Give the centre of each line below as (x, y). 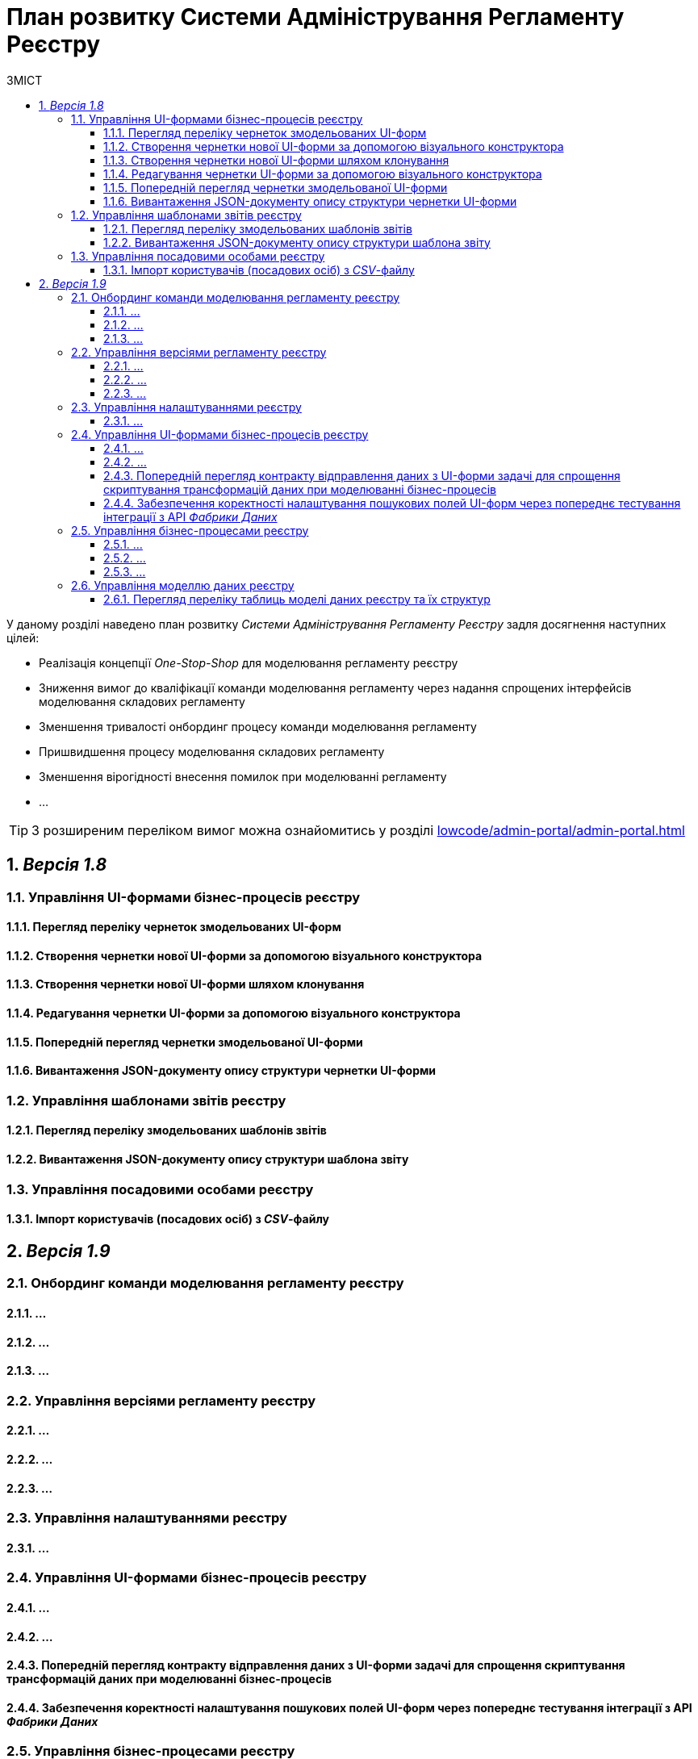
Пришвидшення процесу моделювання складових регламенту (212, 751)
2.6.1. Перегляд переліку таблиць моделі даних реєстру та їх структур (297, 599)
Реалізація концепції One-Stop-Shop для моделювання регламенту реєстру (249, 662)
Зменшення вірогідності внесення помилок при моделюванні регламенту (243, 776)
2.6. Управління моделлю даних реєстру (183, 585)
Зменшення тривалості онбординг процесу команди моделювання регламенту (258, 726)
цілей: (23, 637)
